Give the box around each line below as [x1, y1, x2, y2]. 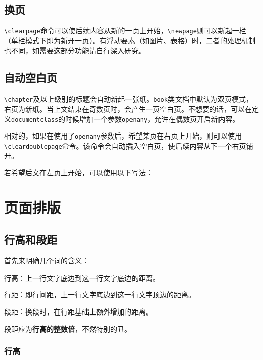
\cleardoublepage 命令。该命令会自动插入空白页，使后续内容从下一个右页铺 [4, 140, 253, 151]
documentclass [11, 116, 59, 123]
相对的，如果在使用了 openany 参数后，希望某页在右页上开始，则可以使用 [4, 130, 242, 141]
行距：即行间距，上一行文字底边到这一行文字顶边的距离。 [4, 289, 195, 300]
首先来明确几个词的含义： [4, 255, 89, 266]
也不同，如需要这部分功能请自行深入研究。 [4, 45, 146, 56]
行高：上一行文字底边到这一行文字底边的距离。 [4, 272, 160, 283]
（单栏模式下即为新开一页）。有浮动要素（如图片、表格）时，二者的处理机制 [4, 35, 255, 46]
